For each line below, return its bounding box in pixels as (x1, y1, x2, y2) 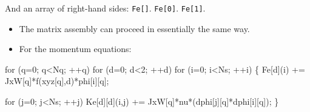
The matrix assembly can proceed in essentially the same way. (19, 22, 250, 35)
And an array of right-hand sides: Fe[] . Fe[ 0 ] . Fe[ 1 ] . (5, 2, 206, 14)
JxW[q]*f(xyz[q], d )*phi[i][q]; (5, 74, 109, 87)
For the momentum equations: (19, 42, 132, 55)
